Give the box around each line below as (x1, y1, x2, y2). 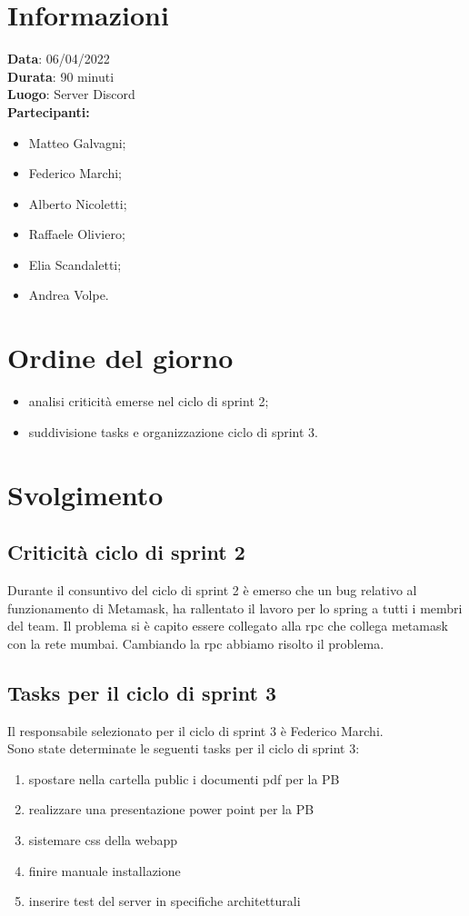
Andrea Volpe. (28, 285, 109, 304)
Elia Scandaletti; (28, 254, 122, 274)
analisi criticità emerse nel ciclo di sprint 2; (28, 392, 269, 411)
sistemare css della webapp (28, 830, 178, 849)
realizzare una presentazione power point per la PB (28, 800, 314, 819)
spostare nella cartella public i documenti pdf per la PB (28, 769, 340, 788)
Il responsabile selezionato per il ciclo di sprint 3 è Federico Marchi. (7, 721, 384, 740)
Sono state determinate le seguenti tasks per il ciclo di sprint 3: (7, 739, 360, 758)
